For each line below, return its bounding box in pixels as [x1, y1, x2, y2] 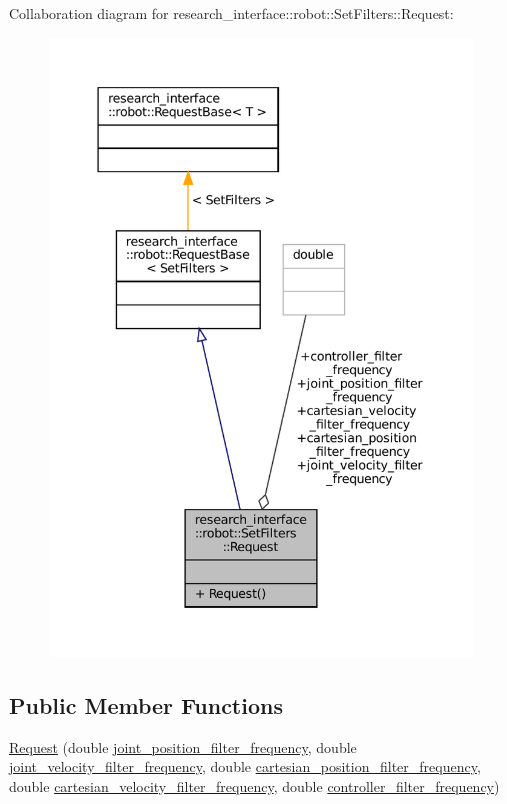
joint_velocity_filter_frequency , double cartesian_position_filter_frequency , [9, 756, 481, 777]
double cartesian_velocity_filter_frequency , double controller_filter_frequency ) [9, 775, 500, 796]
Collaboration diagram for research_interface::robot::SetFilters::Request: [9, 3, 454, 23]
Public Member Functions [9, 689, 283, 720]
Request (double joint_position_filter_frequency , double [9, 736, 357, 757]
